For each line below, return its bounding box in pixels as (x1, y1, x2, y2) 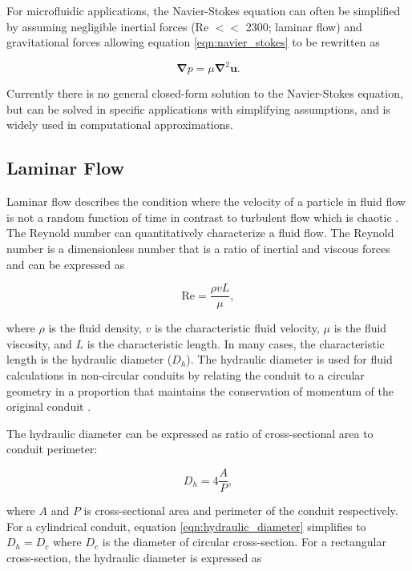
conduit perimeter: (6, 440, 98, 457)
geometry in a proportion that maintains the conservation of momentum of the (6, 382, 394, 399)
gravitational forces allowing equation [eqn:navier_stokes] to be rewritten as (6, 34, 380, 50)
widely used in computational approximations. (6, 116, 233, 133)
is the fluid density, (48, 320, 142, 336)
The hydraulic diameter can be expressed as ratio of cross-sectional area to (6, 424, 374, 441)
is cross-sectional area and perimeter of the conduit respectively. (83, 502, 398, 519)
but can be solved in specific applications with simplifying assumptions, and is (6, 100, 390, 117)
